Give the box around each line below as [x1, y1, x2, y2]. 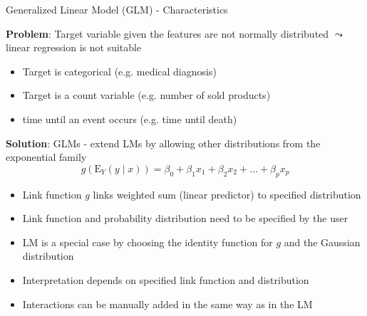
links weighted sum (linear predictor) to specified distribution [93, 186, 361, 201]
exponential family [6, 149, 87, 164]
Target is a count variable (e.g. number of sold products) [22, 88, 271, 102]
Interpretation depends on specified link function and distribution [22, 272, 309, 287]
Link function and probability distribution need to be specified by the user [22, 211, 348, 226]
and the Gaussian [284, 234, 361, 249]
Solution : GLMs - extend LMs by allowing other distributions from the [6, 135, 321, 150]
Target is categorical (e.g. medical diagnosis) [22, 63, 217, 78]
